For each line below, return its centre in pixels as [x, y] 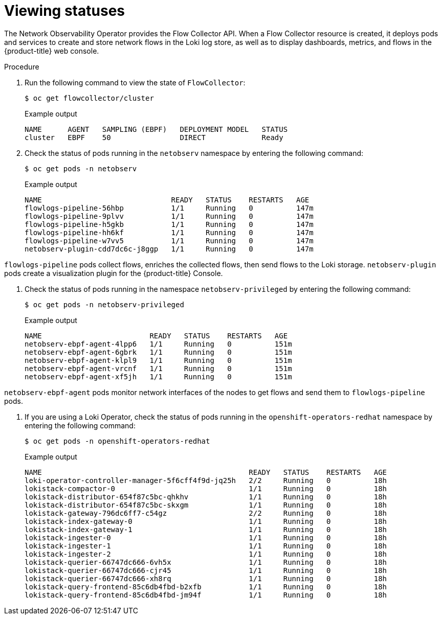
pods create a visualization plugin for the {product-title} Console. [114, 273]
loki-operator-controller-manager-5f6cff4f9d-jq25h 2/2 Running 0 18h [206, 480]
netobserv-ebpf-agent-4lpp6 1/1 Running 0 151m [158, 344]
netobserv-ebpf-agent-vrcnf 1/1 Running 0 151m [158, 368]
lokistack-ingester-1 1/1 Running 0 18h [206, 546]
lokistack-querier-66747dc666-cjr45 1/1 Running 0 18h [206, 570]
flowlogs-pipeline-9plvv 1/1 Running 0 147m [169, 216]
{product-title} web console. [52, 51]
